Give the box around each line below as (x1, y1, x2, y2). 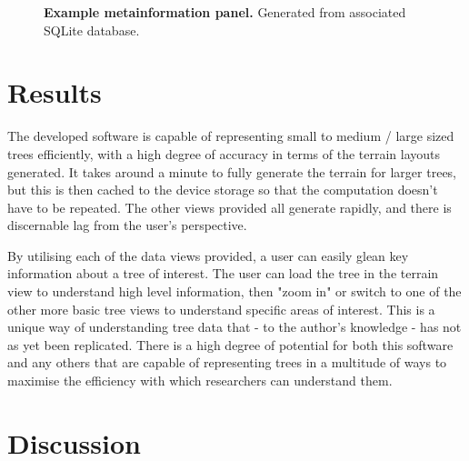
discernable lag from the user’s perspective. (7, 215, 247, 235)
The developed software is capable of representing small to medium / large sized (7, 126, 454, 145)
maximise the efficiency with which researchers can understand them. (7, 371, 393, 390)
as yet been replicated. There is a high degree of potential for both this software (7, 335, 454, 354)
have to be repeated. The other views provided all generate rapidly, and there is (7, 197, 452, 216)
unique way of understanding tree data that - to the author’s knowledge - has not (7, 317, 462, 336)
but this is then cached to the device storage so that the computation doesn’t (7, 180, 438, 199)
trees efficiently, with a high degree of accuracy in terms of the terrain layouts (7, 144, 441, 163)
